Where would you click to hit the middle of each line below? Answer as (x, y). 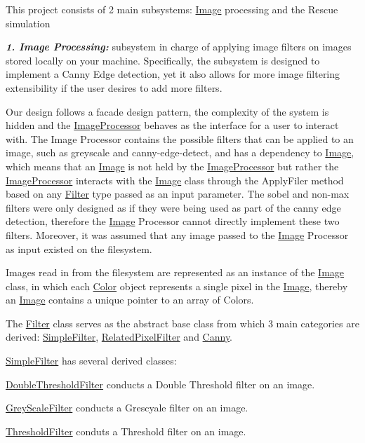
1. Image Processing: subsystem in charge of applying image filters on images (179, 47)
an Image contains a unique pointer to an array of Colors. (130, 300)
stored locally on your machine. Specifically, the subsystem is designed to (163, 60)
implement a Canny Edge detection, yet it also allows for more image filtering (173, 74)
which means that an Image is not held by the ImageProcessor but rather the (172, 166)
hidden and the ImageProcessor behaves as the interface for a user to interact (172, 125)
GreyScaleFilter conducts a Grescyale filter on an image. (127, 408)
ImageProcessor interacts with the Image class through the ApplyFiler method (175, 180)
